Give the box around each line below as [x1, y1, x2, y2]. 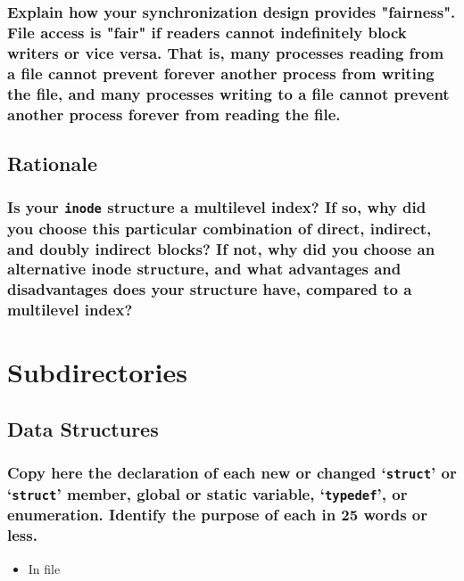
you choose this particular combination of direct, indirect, [7, 217, 432, 239]
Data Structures [7, 415, 159, 443]
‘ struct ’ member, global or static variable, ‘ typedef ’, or [7, 482, 408, 504]
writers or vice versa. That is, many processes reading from [7, 41, 444, 63]
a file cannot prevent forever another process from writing [7, 61, 435, 84]
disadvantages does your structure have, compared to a [7, 278, 412, 300]
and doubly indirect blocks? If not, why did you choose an [7, 237, 435, 259]
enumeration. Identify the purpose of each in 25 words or [7, 503, 427, 526]
